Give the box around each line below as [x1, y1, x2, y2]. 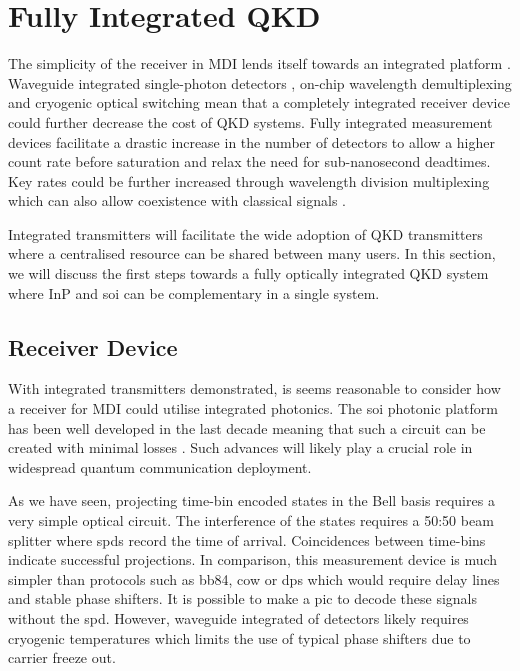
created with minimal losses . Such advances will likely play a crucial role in [8, 437, 473, 458]
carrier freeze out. [8, 647, 116, 668]
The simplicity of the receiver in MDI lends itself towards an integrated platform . [8, 53, 511, 74]
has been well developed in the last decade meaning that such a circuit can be [8, 417, 486, 438]
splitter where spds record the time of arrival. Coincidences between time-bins [8, 529, 486, 550]
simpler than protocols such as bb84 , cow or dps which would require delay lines [8, 568, 500, 589]
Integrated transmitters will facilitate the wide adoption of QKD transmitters [8, 223, 483, 244]
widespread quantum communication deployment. [8, 456, 312, 477]
